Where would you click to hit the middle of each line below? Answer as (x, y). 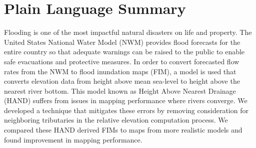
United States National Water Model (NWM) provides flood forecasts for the (122, 42)
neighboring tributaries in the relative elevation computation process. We (116, 120)
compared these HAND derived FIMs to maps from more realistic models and (123, 130)
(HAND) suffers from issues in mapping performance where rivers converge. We (126, 100)
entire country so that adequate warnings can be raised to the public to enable (124, 52)
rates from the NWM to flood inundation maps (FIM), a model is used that (120, 71)
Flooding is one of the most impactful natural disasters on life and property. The (128, 32)
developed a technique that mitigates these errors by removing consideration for (126, 110)
